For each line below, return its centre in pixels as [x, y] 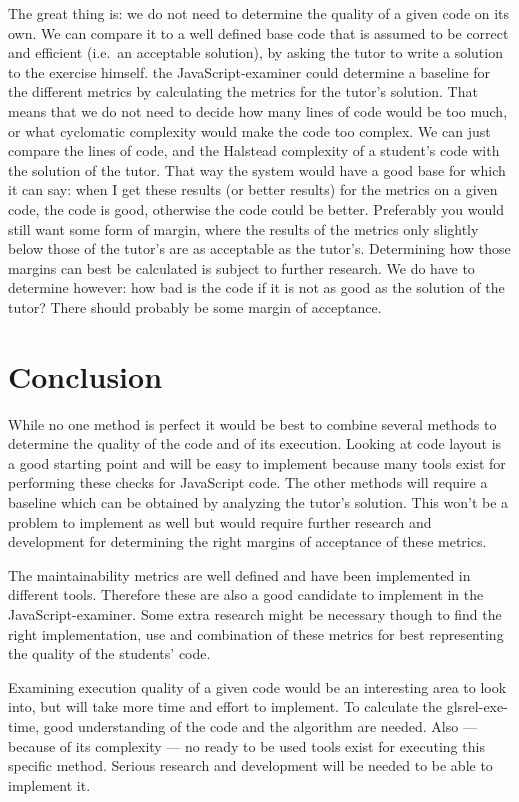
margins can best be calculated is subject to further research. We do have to [241, 267]
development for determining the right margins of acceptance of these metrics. [247, 541]
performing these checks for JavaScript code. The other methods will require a [248, 482]
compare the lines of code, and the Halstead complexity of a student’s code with [254, 150]
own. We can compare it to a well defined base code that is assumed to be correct [258, 32]
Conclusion [85, 375]
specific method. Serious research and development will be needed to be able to [250, 765]
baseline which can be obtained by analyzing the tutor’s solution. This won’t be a [258, 502]
